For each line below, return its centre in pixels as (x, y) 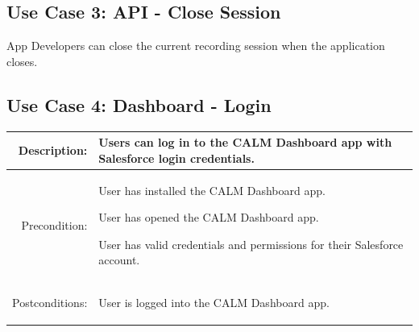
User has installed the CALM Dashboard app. (212, 190)
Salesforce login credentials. (176, 158)
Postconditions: (50, 303)
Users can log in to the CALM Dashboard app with (245, 142)
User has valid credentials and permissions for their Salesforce (251, 244)
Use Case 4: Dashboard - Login (139, 104)
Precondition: (54, 224)
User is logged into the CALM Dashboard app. (214, 303)
